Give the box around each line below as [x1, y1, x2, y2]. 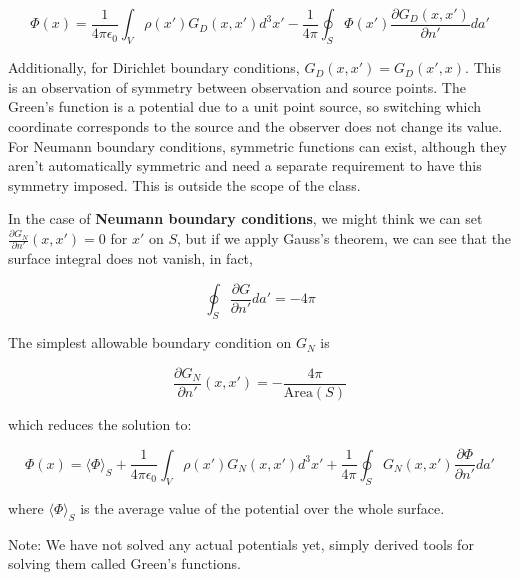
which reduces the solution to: [8, 413, 192, 434]
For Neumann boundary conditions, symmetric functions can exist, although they [8, 135, 507, 156]
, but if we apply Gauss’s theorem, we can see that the [177, 228, 512, 249]
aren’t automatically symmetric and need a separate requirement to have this [8, 155, 482, 176]
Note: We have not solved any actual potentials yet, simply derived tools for [8, 533, 474, 554]
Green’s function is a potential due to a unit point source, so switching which [8, 96, 482, 117]
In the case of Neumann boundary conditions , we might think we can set [8, 208, 483, 229]
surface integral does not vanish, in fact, [8, 248, 253, 269]
